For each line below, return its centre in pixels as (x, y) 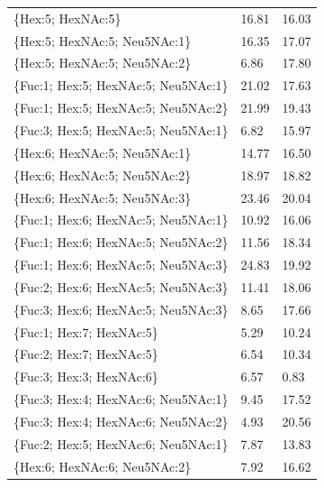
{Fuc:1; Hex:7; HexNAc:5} (86, 331)
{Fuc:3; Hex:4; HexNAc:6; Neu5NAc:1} (121, 399)
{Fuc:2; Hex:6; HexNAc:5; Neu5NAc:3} (121, 286)
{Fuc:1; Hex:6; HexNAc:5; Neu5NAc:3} (121, 265)
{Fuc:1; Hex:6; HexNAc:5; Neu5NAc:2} (121, 242)
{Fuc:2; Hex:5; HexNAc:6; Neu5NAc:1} (121, 443)
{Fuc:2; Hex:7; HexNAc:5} (86, 354)
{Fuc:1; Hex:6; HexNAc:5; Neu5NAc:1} (121, 220)
